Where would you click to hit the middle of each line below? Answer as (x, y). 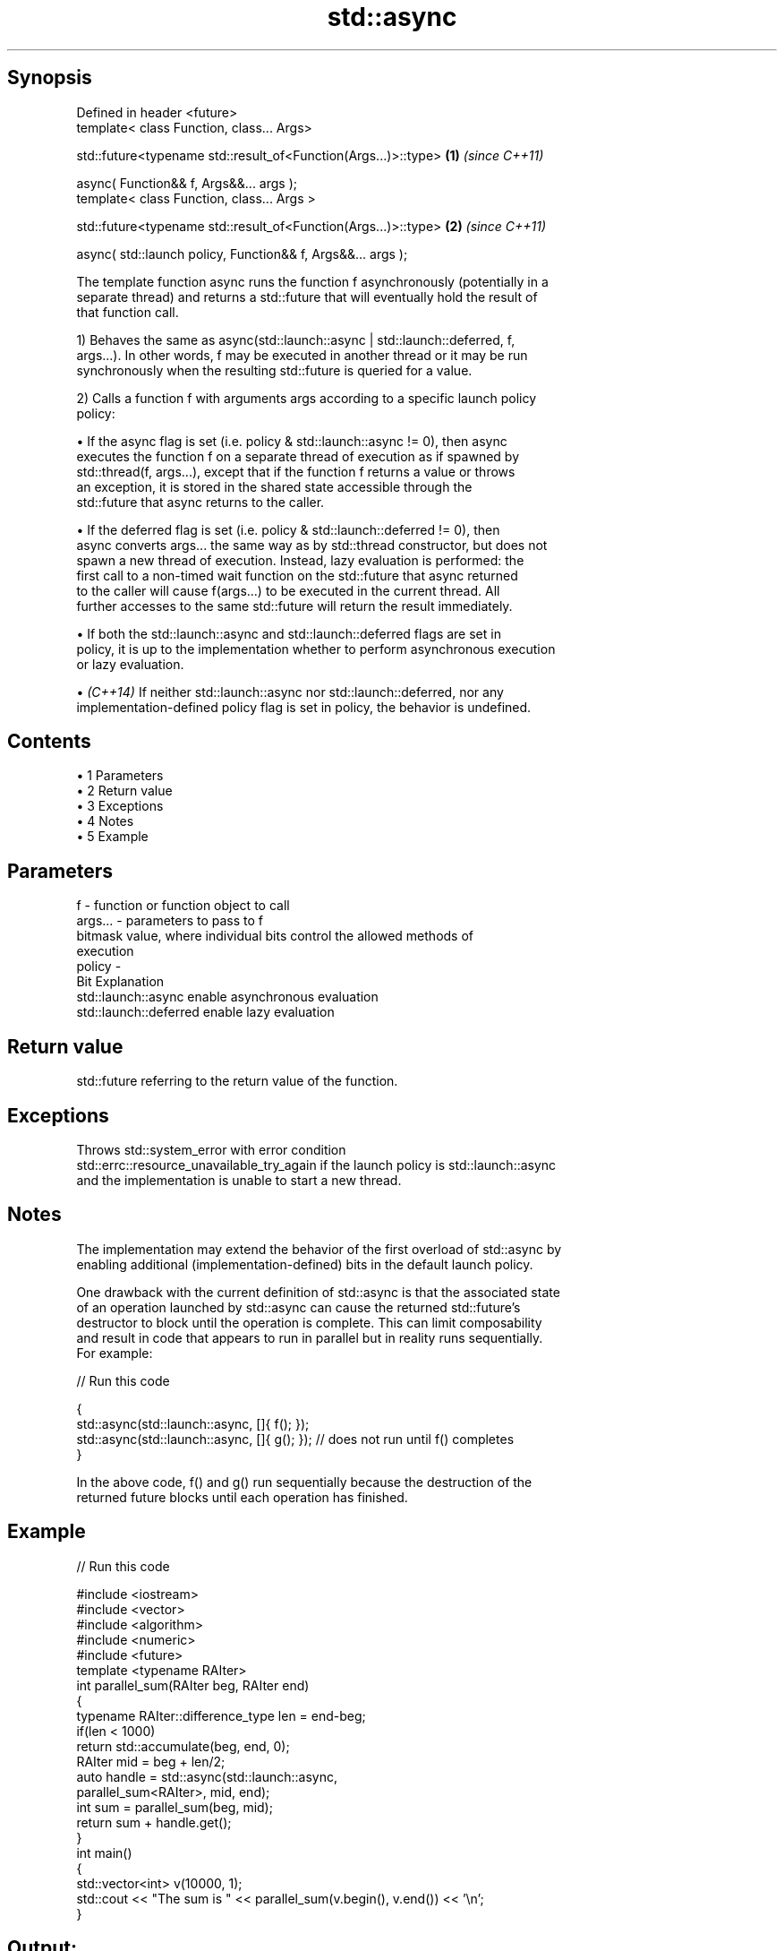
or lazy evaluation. (130, 664)
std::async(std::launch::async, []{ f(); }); (193, 1423)
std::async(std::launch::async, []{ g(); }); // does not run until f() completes (295, 1439)
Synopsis (50, 78)
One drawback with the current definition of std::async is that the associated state (318, 1292)
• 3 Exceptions (120, 806)
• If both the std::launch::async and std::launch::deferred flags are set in (289, 633)
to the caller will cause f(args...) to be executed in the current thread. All (288, 590)
